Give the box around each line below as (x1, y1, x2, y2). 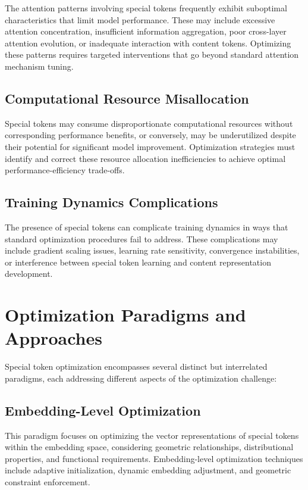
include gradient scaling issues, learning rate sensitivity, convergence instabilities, (5, 244, 300, 257)
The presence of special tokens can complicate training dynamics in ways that (5, 220, 288, 233)
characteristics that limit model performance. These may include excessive (5, 13, 275, 26)
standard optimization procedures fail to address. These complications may (5, 232, 278, 245)
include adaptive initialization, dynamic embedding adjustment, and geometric (5, 464, 291, 476)
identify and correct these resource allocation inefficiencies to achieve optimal (5, 152, 286, 164)
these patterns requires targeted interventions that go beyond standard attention (5, 48, 299, 61)
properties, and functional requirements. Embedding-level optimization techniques (5, 452, 303, 464)
